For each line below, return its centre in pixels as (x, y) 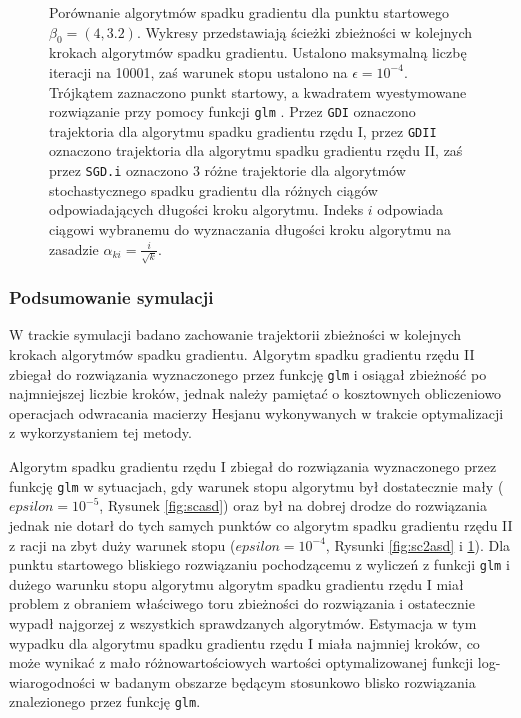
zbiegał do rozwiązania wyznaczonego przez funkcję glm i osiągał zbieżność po (248, 373)
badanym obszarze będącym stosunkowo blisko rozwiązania (295, 681)
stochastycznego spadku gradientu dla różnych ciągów (213, 189)
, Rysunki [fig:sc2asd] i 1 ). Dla (418, 544)
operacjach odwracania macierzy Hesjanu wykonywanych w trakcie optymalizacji (256, 412)
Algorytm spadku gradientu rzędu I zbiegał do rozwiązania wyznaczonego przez (253, 466)
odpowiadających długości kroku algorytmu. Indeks (206, 209)
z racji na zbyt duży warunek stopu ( (122, 544)
